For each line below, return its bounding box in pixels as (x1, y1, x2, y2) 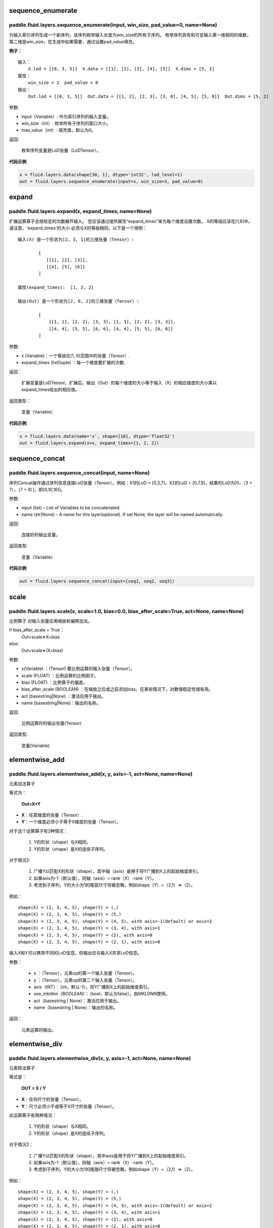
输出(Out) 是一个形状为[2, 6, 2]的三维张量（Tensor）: (18, 299, 139, 304)
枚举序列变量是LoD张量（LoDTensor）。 (21, 147, 101, 153)
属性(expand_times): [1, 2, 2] (18, 285, 94, 290)
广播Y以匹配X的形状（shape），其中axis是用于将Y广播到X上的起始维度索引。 (33, 1152, 189, 1159)
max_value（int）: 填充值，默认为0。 (21, 127, 96, 133)
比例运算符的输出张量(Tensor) (21, 720, 82, 726)
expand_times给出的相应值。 (21, 387, 80, 392)
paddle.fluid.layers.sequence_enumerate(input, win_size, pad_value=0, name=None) (9, 22, 218, 28)
